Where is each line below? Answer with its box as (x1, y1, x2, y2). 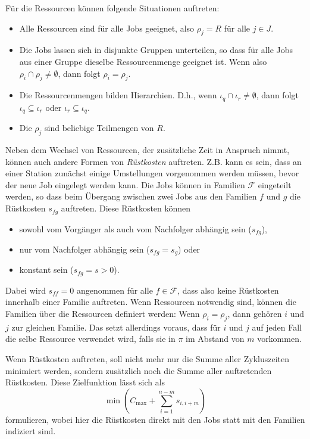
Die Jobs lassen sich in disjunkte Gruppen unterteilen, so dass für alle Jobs (19, 43, 293, 56)
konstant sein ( (19, 263, 74, 276)
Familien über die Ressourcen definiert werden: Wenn (5, 307, 200, 320)
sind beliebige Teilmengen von (45, 122, 154, 134)
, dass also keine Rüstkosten (177, 284, 279, 296)
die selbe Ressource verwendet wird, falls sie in (5, 332, 176, 345)
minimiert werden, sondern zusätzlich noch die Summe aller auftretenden (5, 364, 272, 376)
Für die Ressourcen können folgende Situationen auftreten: (5, 2, 220, 14)
